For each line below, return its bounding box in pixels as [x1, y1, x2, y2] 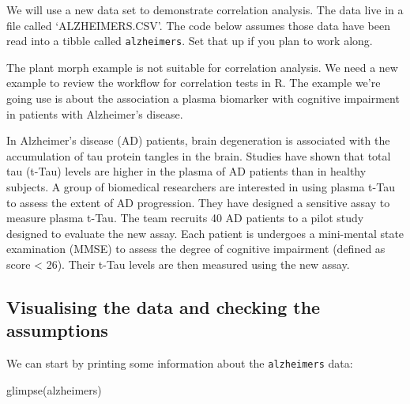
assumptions [6, 318, 108, 342]
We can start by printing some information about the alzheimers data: [6, 355, 353, 372]
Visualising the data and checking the [6, 294, 321, 319]
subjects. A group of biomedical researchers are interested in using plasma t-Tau [6, 178, 395, 194]
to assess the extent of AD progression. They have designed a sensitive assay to [6, 194, 390, 210]
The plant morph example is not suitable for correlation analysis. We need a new [6, 59, 398, 75]
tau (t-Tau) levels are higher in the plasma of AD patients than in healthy [6, 163, 367, 179]
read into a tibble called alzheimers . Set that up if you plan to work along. [6, 32, 373, 49]
